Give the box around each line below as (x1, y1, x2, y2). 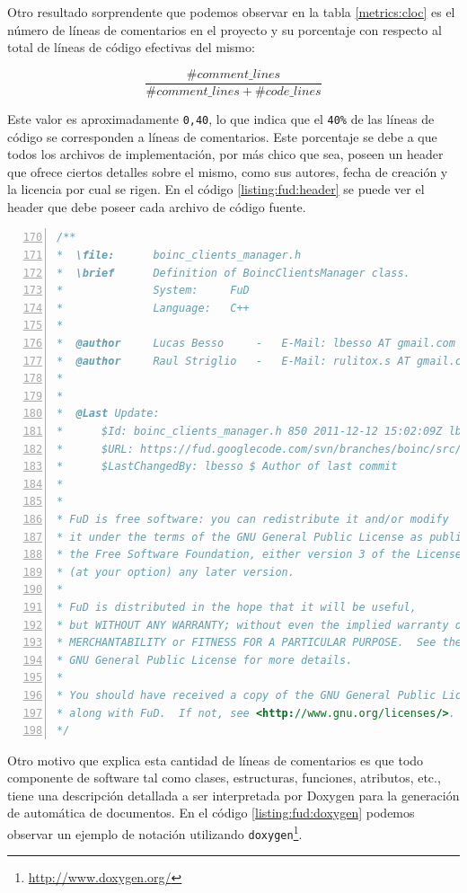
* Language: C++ (57, 301, 250, 314)
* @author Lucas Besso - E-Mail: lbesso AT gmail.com (57, 337, 455, 350)
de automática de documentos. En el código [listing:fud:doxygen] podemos (7, 803, 415, 822)
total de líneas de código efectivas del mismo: (7, 38, 255, 57)
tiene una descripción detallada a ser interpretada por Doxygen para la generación (7, 785, 460, 804)
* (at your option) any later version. (57, 565, 295, 579)
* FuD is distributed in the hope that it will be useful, (57, 600, 417, 614)
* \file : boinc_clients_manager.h (57, 249, 302, 262)
